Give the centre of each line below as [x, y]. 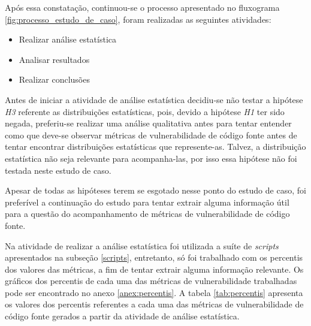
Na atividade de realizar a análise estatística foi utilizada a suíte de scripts [142, 245]
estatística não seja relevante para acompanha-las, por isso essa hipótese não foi [151, 158]
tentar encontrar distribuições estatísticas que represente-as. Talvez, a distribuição [155, 147]
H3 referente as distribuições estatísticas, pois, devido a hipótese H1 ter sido [145, 111]
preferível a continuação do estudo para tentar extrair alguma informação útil [147, 202]
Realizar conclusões [54, 79]
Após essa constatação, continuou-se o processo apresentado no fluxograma [142, 7]
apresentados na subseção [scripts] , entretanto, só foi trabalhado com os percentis [154, 257]
